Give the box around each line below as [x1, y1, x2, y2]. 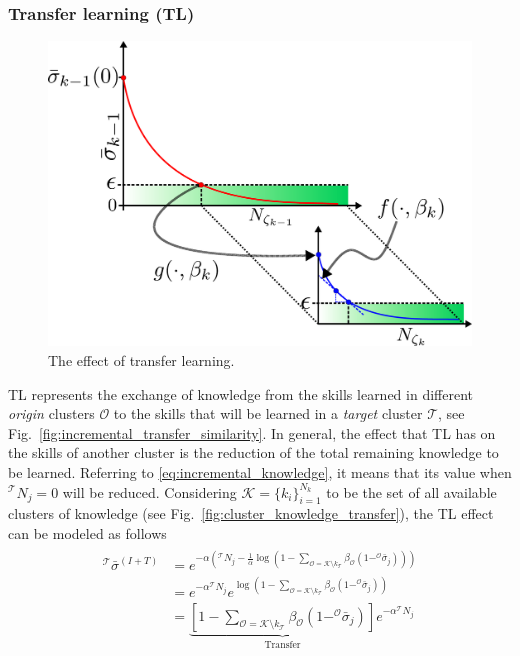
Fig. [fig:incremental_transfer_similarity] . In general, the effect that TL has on [8, 422, 496, 443]
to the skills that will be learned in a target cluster [113, 403, 423, 424]
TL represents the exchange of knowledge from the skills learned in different [8, 383, 473, 404]
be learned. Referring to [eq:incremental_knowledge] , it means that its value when [8, 461, 512, 482]
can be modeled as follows [8, 522, 167, 543]
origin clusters [8, 403, 95, 424]
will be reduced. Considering [62, 481, 237, 502]
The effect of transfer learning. [48, 349, 235, 370]
